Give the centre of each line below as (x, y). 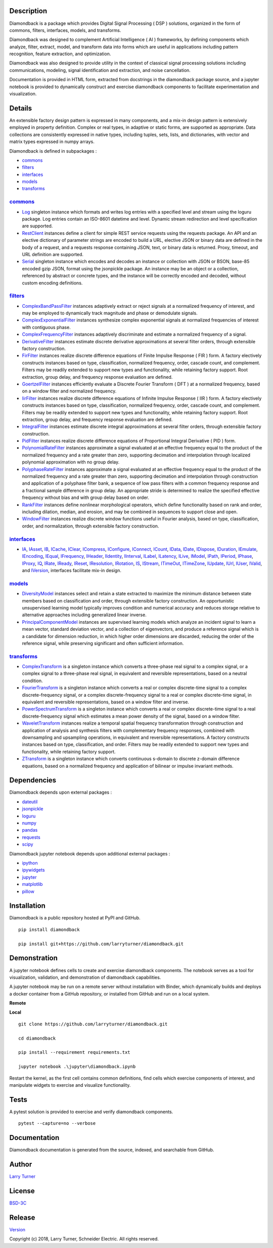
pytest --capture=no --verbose (57, 1124)
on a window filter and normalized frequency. (69, 391)
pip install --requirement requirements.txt (75, 1053)
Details (21, 108)
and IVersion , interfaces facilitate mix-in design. (72, 570)
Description (28, 11)
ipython (30, 863)
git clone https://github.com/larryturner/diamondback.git (93, 1024)
